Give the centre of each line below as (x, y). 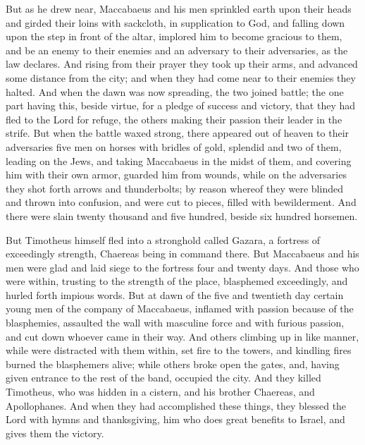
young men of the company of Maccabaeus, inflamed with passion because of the (180, 309)
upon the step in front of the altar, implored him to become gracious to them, (174, 36)
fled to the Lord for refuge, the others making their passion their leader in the (174, 119)
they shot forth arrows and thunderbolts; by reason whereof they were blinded (174, 188)
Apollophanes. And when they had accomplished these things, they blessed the (176, 405)
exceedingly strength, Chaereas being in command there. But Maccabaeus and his (182, 254)
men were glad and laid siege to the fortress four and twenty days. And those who (182, 267)
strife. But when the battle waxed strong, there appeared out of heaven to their (178, 133)
